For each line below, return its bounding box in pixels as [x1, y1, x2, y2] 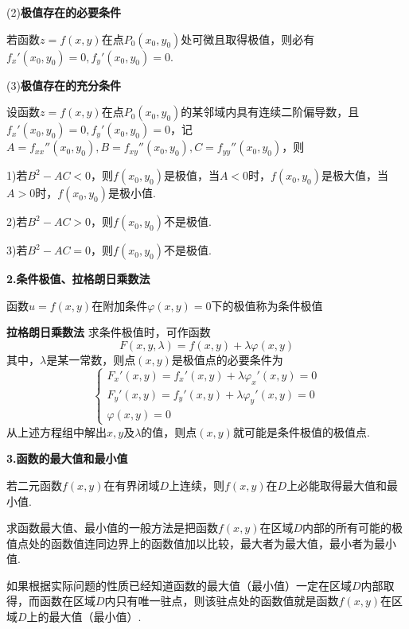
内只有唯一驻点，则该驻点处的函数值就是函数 [104, 592, 339, 609]
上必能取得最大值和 [286, 476, 388, 493]
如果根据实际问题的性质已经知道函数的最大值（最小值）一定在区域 [6, 577, 352, 593]
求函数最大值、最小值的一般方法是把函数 [6, 519, 218, 536]
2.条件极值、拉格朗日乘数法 [6, 270, 150, 287]
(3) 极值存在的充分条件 [6, 76, 121, 93]
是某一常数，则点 [46, 351, 136, 367]
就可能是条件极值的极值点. [232, 423, 370, 440]
